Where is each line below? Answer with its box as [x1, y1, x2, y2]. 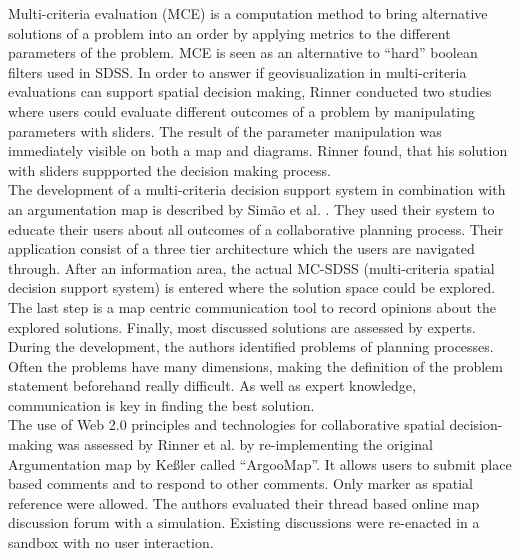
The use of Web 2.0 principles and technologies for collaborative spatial [8, 414, 445, 435]
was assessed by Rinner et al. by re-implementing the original [57, 434, 433, 455]
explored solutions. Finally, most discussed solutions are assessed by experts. [8, 316, 476, 337]
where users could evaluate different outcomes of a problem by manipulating [8, 100, 476, 121]
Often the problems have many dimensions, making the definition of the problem [8, 355, 503, 376]
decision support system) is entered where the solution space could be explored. [8, 277, 496, 298]
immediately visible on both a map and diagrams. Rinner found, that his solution [8, 140, 508, 161]
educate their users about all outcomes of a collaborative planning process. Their [8, 218, 504, 239]
